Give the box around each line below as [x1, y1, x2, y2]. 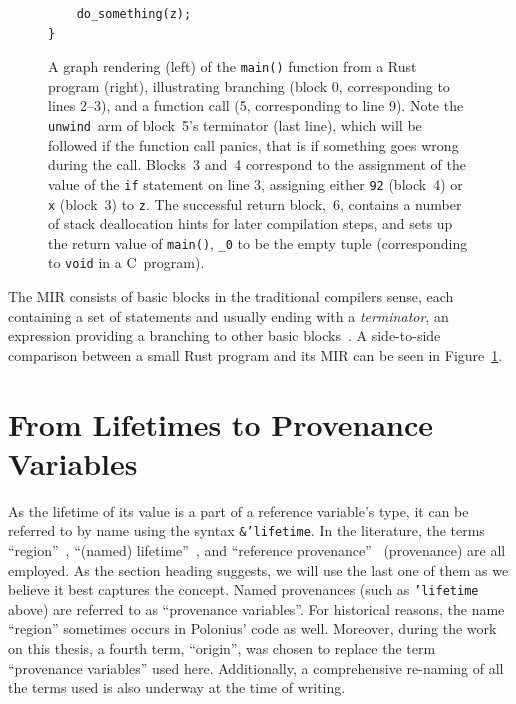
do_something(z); [76, 7, 192, 21]
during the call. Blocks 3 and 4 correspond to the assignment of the [48, 154, 466, 175]
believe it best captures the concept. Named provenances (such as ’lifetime [8, 579, 479, 600]
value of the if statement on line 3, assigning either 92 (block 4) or [48, 173, 463, 194]
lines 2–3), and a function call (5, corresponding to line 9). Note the [48, 95, 464, 116]
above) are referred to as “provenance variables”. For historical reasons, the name [8, 598, 505, 619]
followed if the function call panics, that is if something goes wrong [48, 134, 459, 155]
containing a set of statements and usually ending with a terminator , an [8, 305, 449, 326]
